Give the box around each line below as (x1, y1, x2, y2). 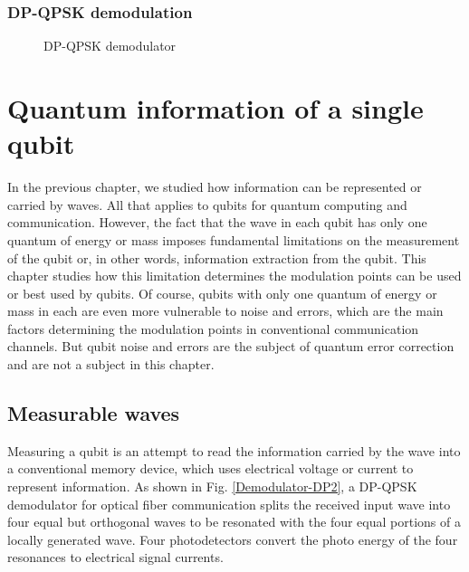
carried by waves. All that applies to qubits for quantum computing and (7, 195, 407, 214)
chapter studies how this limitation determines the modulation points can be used (7, 266, 462, 285)
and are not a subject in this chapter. (7, 355, 215, 374)
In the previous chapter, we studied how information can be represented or (7, 177, 422, 196)
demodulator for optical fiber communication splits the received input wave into (7, 494, 451, 513)
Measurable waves (7, 399, 180, 427)
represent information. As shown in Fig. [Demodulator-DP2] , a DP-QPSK (7, 477, 417, 496)
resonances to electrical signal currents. (7, 548, 224, 567)
